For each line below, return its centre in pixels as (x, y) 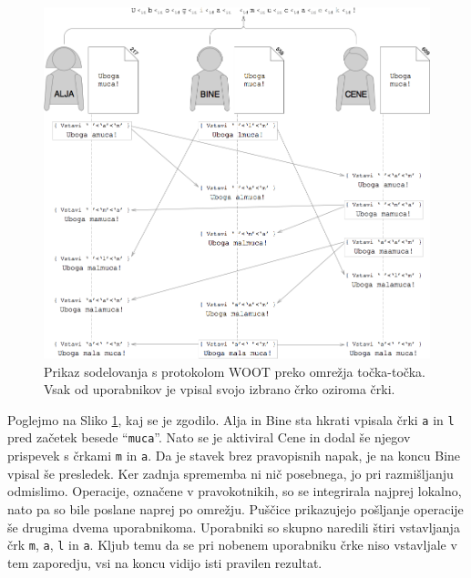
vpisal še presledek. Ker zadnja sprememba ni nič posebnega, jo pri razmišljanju (230, 473)
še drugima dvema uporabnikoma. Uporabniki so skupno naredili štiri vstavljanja (234, 527)
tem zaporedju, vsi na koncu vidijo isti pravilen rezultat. (165, 562)
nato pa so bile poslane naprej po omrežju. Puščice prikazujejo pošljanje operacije (235, 508)
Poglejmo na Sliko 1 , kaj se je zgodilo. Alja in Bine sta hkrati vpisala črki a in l (231, 419)
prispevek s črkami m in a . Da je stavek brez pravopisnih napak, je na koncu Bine (234, 456)
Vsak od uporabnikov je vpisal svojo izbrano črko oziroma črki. (220, 389)
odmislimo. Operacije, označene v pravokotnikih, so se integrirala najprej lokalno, (235, 491)
